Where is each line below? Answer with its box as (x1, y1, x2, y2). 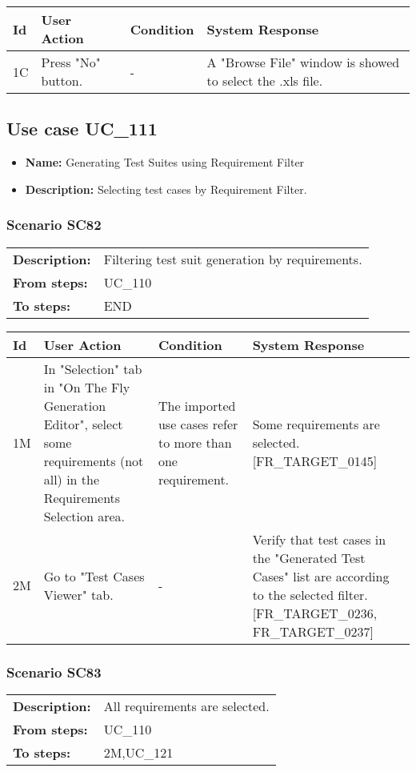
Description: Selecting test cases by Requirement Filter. (25, 180, 307, 197)
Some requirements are (252, 414, 380, 433)
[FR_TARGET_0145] (252, 451, 378, 470)
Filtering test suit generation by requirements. (103, 249, 362, 268)
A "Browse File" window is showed (206, 53, 400, 71)
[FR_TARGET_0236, (252, 603, 378, 622)
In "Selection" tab (43, 359, 142, 378)
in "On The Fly (43, 377, 130, 396)
